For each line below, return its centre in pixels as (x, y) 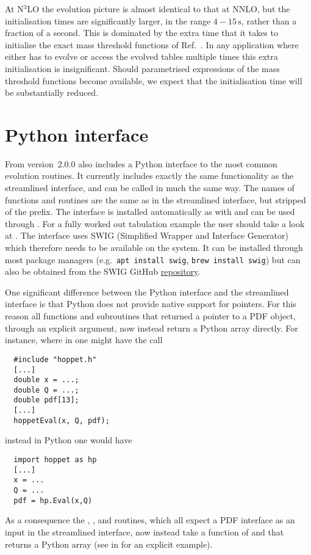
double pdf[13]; (46, 400)
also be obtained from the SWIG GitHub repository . (103, 271)
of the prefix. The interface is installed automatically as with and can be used (150, 212)
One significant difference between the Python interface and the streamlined (147, 292)
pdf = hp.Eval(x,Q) (53, 500)
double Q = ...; (46, 390)
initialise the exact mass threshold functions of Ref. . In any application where (152, 44)
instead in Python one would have (69, 440)
